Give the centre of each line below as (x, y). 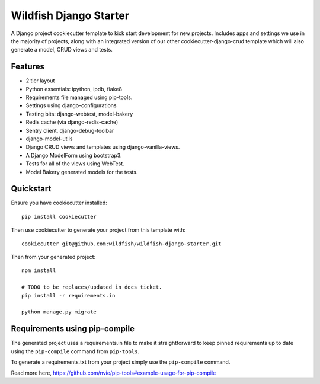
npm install (39, 271)
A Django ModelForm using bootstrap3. (74, 155)
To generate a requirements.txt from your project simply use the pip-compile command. (121, 362)
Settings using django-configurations (71, 105)
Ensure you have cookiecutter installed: (59, 203)
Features (28, 67)
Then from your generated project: (53, 257)
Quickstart (31, 189)
